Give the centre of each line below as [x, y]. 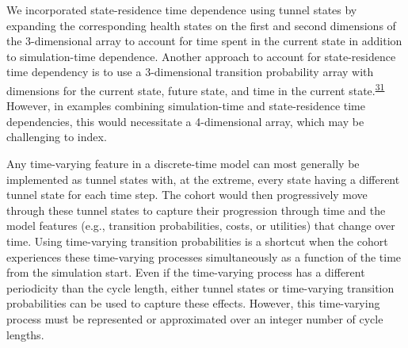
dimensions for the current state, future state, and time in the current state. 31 [196, 89]
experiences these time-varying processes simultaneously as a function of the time [204, 256]
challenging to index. [57, 137]
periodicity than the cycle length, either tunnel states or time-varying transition [200, 287]
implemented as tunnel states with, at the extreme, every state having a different [203, 179]
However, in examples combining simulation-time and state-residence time [186, 106]
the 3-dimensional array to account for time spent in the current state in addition [204, 41]
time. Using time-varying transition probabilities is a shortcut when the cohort [197, 241]
